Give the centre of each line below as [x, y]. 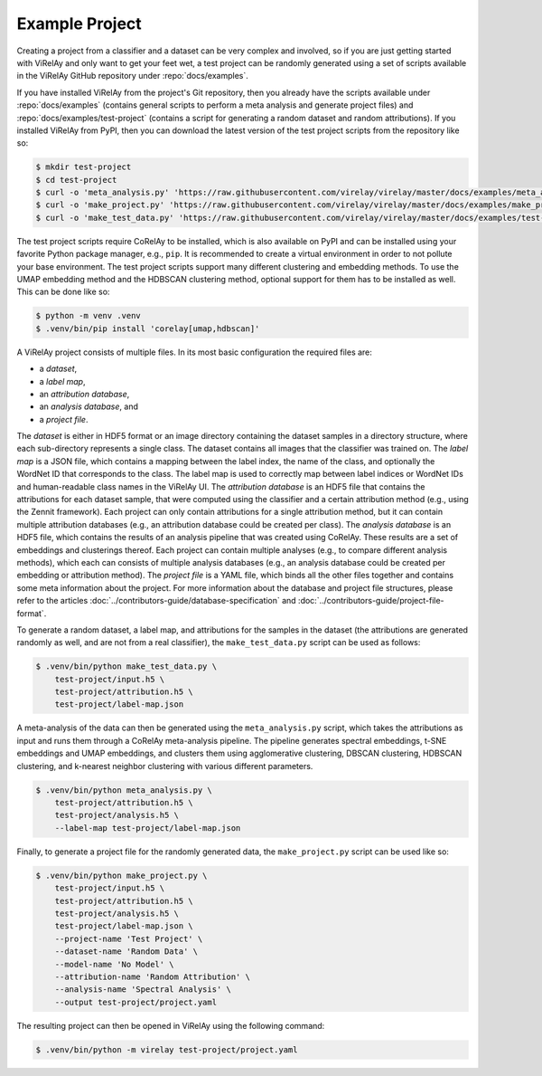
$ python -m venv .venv [89, 316]
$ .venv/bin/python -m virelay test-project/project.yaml [167, 1049]
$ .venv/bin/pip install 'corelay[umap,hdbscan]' [148, 329]
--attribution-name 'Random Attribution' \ [152, 976]
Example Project [79, 24]
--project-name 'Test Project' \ [129, 938]
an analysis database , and [89, 406]
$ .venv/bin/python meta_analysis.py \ [124, 790]
